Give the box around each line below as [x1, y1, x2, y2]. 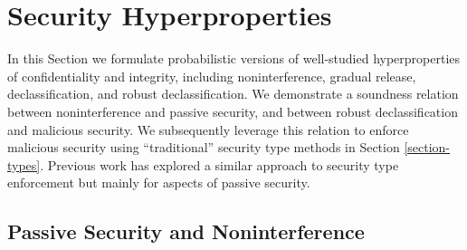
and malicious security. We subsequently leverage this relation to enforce [7, 120, 409, 139]
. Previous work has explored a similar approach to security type [40, 155, 399, 174]
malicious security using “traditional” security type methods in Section [7, 138, 400, 157]
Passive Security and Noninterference [7, 217, 365, 245]
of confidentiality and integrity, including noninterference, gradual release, [7, 66, 416, 85]
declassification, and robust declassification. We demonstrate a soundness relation [7, 84, 459, 103]
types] [7, 155, 41, 174]
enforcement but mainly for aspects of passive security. [7, 173, 310, 192]
